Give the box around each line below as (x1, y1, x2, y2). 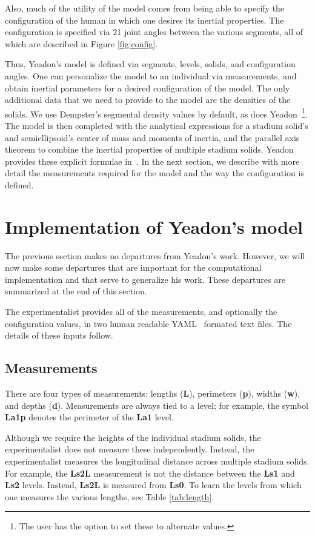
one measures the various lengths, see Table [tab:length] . (5, 490, 214, 503)
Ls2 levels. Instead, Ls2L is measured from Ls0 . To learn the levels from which (5, 478, 302, 491)
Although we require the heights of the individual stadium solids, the (5, 431, 261, 443)
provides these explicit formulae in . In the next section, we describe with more (5, 154, 300, 167)
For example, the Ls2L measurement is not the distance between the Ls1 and (5, 466, 295, 479)
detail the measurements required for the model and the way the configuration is (5, 167, 304, 179)
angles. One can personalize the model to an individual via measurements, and (5, 69, 297, 82)
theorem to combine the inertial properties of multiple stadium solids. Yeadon (5, 143, 294, 156)
